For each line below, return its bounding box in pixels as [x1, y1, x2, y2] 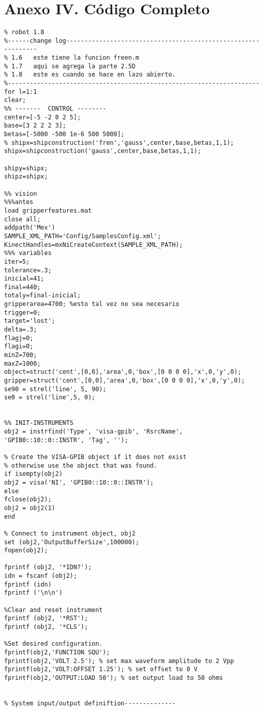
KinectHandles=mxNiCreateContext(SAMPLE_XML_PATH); [4, 241, 183, 248]
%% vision [4, 190, 37, 197]
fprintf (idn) [4, 580, 52, 588]
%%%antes [4, 198, 34, 206]
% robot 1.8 [4, 29, 44, 36]
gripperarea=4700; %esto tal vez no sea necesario [4, 300, 179, 308]
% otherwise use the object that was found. [4, 462, 157, 469]
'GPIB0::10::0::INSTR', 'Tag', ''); [4, 436, 128, 444]
